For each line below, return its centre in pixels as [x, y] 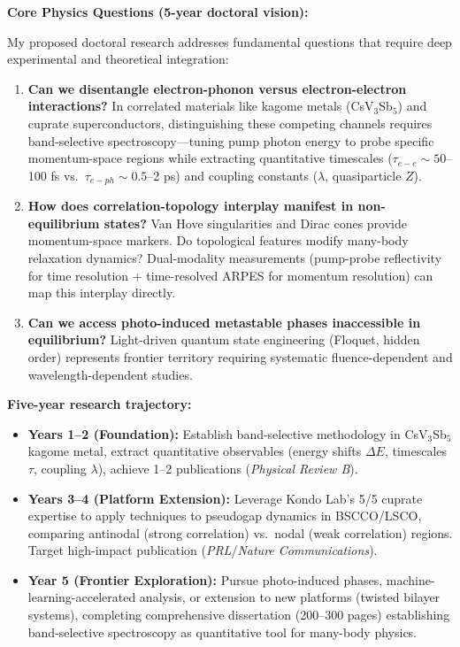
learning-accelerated [82, 597]
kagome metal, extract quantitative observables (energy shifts [195, 451]
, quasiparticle [363, 175]
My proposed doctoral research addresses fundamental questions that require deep [230, 41]
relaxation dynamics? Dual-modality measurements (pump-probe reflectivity [235, 257]
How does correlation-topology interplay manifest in [191, 206]
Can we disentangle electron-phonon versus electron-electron [217, 88]
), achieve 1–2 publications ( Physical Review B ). [228, 468]
